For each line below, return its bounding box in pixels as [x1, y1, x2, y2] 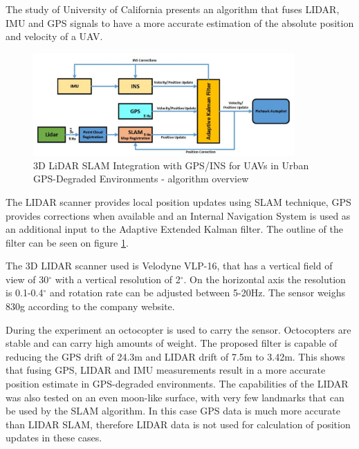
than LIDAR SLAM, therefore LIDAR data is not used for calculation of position [6, 417, 351, 431]
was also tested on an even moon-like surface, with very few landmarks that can [6, 390, 344, 404]
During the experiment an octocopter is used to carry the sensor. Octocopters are [6, 322, 351, 336]
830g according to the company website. [6, 299, 175, 314]
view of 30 [6, 271, 49, 286]
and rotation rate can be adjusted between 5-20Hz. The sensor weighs [50, 285, 346, 300]
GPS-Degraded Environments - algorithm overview [33, 171, 249, 186]
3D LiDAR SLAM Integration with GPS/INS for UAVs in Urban [33, 157, 309, 172]
